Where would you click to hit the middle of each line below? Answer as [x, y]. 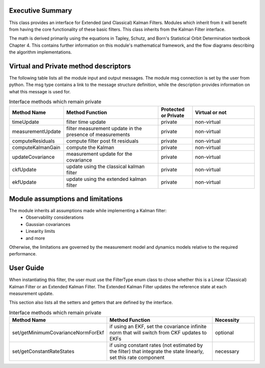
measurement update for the [99, 154]
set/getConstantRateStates [43, 351]
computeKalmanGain [36, 147]
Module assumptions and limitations [66, 199]
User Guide [26, 268]
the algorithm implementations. [40, 52]
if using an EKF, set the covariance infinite [158, 327]
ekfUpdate [24, 182]
